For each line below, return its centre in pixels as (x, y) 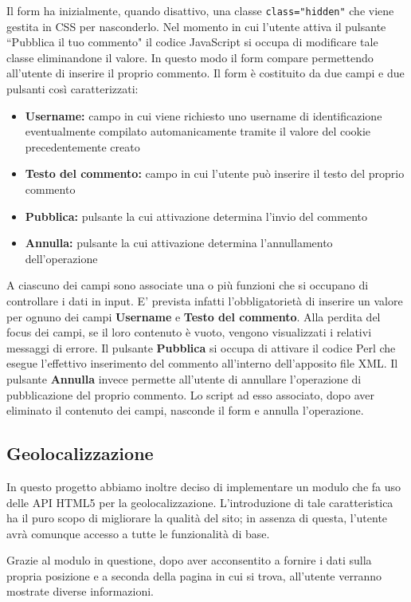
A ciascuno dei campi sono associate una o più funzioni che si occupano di (188, 285)
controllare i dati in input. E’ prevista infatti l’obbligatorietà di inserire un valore (205, 300)
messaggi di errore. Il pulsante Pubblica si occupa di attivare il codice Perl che (201, 347)
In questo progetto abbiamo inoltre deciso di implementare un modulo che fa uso (204, 486)
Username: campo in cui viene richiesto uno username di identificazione (204, 115)
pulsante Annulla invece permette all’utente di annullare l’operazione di (184, 378)
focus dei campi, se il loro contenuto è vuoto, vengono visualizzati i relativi (189, 332)
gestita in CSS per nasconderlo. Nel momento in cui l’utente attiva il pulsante (196, 26)
